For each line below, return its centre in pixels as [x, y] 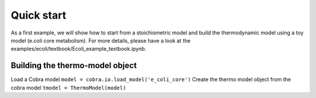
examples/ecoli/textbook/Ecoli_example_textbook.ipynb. [78, 49]
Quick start [39, 15]
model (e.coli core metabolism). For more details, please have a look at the [101, 40]
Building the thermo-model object [74, 66]
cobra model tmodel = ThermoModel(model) [68, 87]
